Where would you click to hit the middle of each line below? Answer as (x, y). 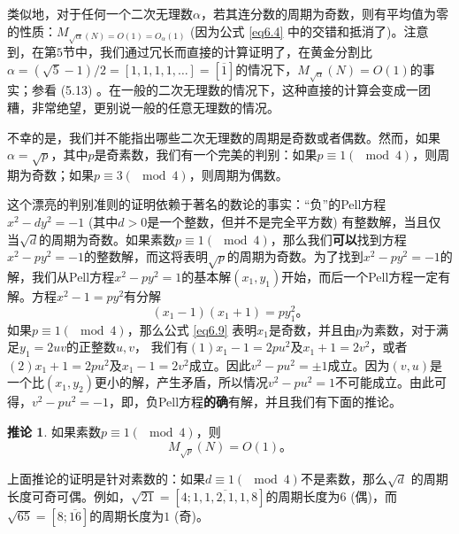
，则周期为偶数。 (238, 174)
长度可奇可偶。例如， (69, 495)
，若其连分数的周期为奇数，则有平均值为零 (324, 13)
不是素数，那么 (344, 479)
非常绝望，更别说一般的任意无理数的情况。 (155, 107)
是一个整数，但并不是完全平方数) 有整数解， (275, 222)
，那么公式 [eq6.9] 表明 (192, 329)
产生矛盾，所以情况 (212, 382)
